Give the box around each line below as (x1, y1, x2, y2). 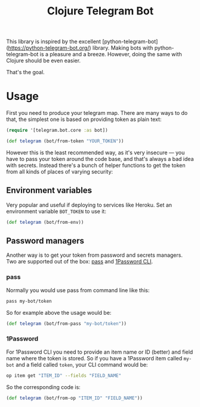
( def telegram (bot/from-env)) (6, 219, 84, 225)
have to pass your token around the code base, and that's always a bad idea (6, 155, 194, 162)
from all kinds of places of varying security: (6, 168, 113, 175)
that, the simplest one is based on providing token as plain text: (6, 116, 162, 123)
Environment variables (6, 186, 93, 196)
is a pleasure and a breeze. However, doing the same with (39, 51, 182, 58)
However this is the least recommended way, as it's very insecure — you (6, 148, 185, 156)
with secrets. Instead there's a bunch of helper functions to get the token (6, 162, 186, 169)
